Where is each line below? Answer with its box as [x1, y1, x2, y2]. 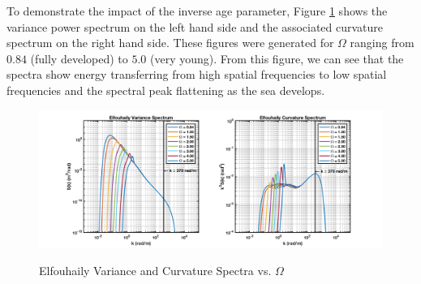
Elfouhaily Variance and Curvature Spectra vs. [39, 261, 272, 278]
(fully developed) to [30, 49, 128, 67]
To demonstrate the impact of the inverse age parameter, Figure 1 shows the [6, 2, 388, 19]
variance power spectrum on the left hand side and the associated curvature [6, 18, 384, 35]
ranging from [350, 34, 415, 51]
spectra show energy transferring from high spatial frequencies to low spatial [6, 66, 387, 83]
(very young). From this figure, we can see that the [149, 49, 404, 67]
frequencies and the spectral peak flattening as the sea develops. [6, 81, 325, 98]
